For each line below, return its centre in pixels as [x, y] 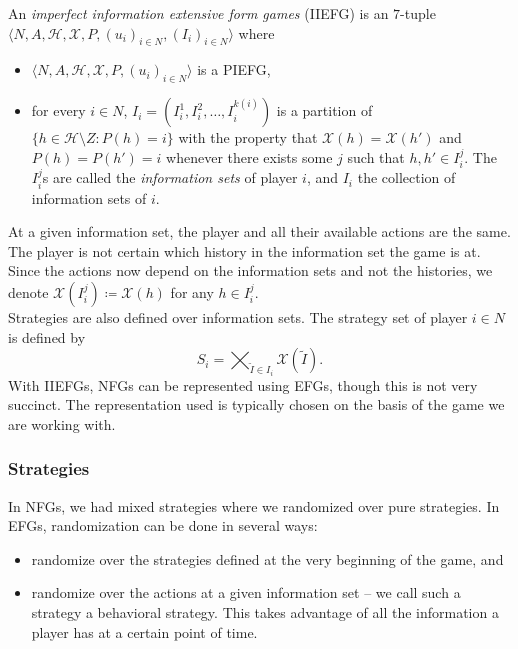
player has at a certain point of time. [144, 631]
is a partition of [324, 110]
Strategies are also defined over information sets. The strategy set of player [238, 317]
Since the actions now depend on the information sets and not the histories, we [250, 270]
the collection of [406, 177]
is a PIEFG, [234, 69]
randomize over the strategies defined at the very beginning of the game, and [267, 558]
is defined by [47, 336]
